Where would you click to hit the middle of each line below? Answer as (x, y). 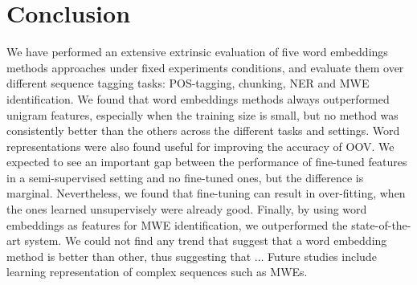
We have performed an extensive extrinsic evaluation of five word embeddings (197, 52)
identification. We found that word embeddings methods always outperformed (198, 98)
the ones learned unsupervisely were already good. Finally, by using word (187, 209)
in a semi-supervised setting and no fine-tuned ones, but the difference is (185, 177)
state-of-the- (381, 224)
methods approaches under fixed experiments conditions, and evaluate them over (205, 67)
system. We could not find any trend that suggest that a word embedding (206, 240)
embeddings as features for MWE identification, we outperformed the (177, 224)
